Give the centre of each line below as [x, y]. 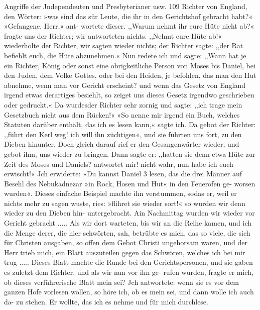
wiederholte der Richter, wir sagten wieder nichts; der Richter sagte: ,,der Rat [124, 45]
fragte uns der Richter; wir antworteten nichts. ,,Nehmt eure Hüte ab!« [113, 35]
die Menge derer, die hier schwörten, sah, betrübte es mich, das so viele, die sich [127, 232]
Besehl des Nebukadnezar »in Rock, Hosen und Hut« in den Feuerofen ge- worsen [130, 183]
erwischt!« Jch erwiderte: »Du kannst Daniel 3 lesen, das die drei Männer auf [123, 174]
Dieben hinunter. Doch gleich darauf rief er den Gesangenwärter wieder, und [122, 144]
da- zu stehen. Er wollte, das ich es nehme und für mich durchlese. [106, 301]
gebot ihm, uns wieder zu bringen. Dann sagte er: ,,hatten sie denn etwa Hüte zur [130, 153]
